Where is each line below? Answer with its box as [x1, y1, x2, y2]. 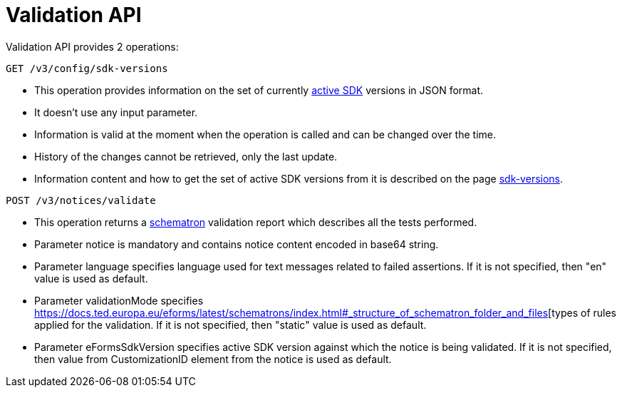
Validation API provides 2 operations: [6, 40, 179, 53]
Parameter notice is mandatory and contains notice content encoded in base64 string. [34, 238, 439, 250]
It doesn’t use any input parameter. [34, 106, 198, 118]
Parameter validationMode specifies [34, 294, 204, 307]
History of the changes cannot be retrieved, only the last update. [34, 150, 338, 163]
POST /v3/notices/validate [6, 194, 156, 206]
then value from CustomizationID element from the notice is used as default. [34, 352, 392, 365]
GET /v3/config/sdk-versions [6, 62, 168, 74]
